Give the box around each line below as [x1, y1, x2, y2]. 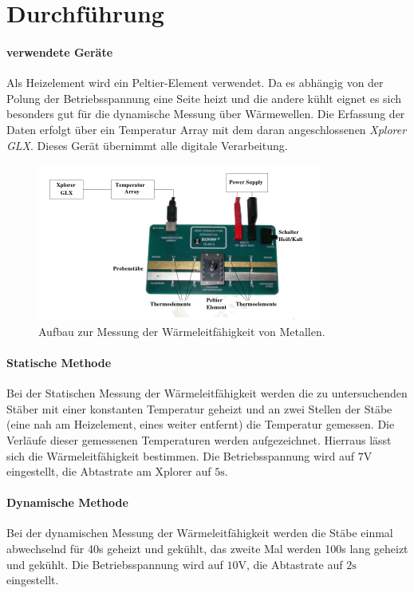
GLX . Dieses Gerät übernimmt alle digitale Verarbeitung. [6, 136, 288, 153]
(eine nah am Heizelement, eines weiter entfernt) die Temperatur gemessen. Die [6, 416, 395, 433]
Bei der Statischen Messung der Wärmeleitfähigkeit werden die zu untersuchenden [6, 385, 408, 401]
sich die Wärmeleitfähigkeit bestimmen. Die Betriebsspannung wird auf [6, 447, 354, 464]
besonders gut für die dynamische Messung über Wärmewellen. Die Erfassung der [6, 105, 405, 122]
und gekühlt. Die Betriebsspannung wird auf [6, 555, 223, 572]
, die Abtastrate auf [246, 555, 343, 572]
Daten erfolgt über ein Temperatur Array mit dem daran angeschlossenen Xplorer [6, 121, 407, 137]
